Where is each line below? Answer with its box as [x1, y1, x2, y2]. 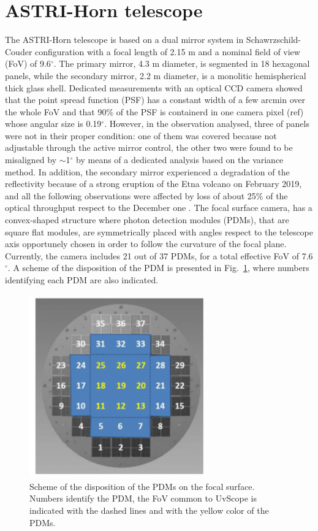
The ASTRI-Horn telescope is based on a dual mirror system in [5, 33, 244, 46]
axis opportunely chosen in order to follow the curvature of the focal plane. [5, 237, 287, 250]
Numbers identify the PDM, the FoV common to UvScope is [29, 492, 257, 505]
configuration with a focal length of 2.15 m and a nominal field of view [35, 45, 300, 58]
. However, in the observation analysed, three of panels [104, 117, 309, 130]
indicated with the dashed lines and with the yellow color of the [29, 503, 269, 516]
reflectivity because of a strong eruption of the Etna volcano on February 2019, [5, 177, 302, 190]
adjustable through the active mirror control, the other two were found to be [5, 141, 293, 154]
